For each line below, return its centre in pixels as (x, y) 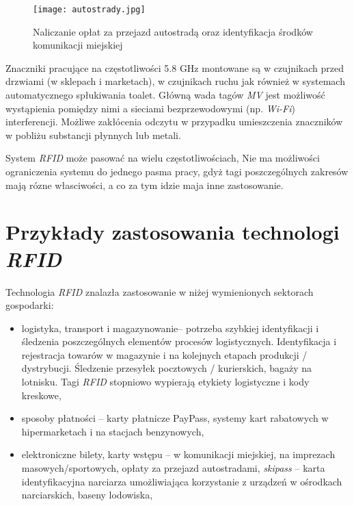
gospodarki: (30, 305)
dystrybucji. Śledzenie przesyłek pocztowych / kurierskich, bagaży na (167, 368)
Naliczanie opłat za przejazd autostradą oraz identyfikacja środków (173, 31)
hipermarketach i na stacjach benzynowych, (113, 431)
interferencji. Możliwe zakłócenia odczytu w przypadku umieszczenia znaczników (174, 122)
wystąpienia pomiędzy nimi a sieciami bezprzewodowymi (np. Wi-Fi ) (150, 108)
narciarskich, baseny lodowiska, (87, 495)
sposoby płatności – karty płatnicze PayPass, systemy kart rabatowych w (175, 418)
